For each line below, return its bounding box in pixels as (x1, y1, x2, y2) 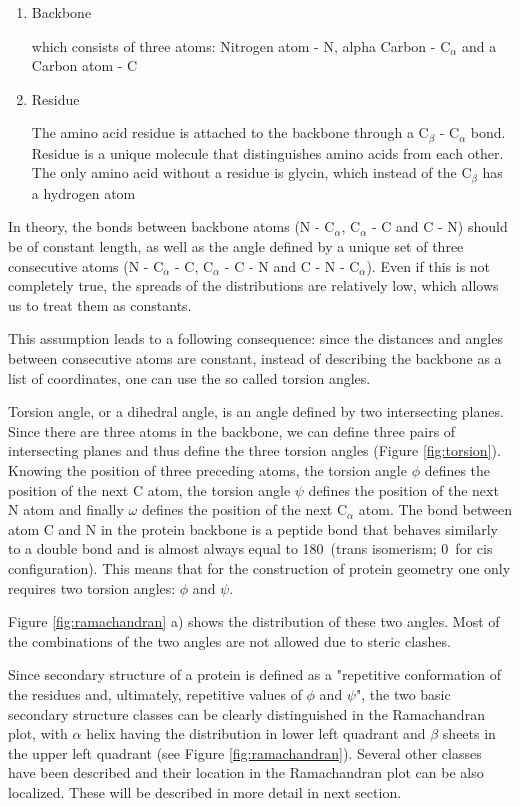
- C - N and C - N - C (224, 255, 360, 276)
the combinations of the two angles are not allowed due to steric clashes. (8, 630, 451, 651)
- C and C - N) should (371, 216, 508, 237)
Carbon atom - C (31, 55, 138, 76)
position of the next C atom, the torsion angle (8, 479, 291, 500)
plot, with (8, 723, 68, 744)
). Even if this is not (366, 255, 491, 276)
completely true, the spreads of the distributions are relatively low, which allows (8, 275, 499, 296)
